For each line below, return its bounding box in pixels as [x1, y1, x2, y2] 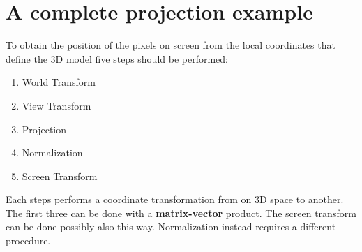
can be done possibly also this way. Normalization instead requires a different [6, 219, 336, 234]
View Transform [22, 98, 91, 112]
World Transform [22, 75, 96, 89]
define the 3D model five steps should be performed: [6, 51, 229, 66]
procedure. [6, 233, 51, 248]
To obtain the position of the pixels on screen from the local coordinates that [6, 38, 335, 52]
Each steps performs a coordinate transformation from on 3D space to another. [6, 192, 344, 207]
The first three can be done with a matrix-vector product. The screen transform [6, 205, 356, 220]
